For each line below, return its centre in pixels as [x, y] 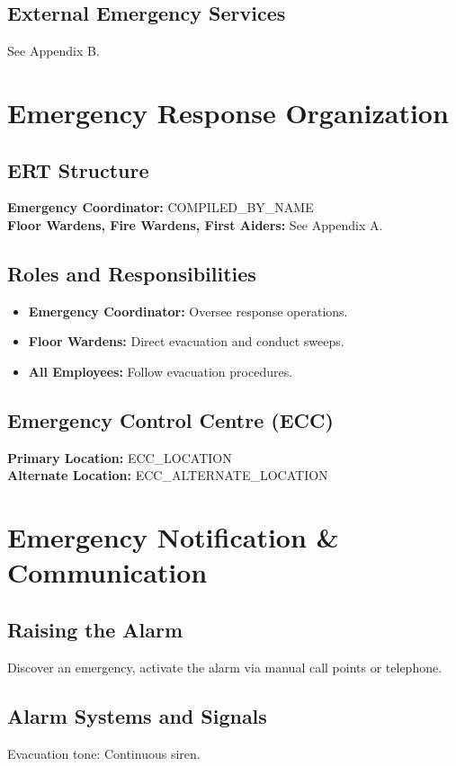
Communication [107, 572]
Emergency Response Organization [228, 112]
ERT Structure [78, 169]
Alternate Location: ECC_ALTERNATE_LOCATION [168, 475]
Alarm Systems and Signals [137, 715]
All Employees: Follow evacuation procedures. [161, 371]
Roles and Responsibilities [132, 273]
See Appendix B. [54, 51]
